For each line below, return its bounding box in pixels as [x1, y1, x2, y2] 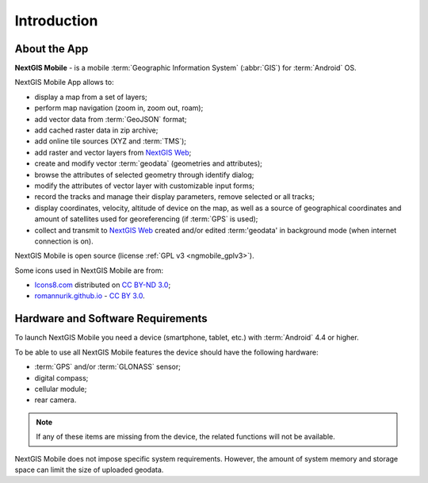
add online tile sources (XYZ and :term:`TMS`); [34, 136, 186, 146]
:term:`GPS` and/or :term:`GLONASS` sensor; [34, 362, 182, 372]
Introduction [14, 12, 98, 29]
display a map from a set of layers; [34, 92, 148, 102]
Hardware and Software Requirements [14, 312, 208, 325]
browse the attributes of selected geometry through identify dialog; [34, 170, 254, 179]
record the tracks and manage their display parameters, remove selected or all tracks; [34, 192, 315, 201]
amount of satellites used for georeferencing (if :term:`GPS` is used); [34, 214, 258, 224]
